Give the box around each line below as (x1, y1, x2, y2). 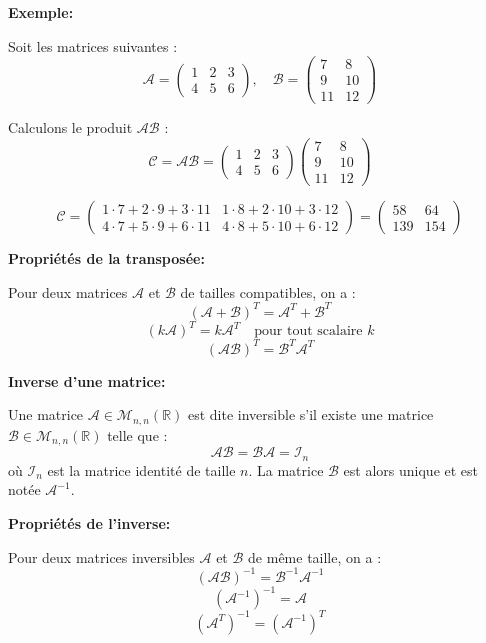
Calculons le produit (8, 117, 133, 138)
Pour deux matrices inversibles (8, 546, 195, 567)
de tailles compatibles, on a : (180, 281, 356, 302)
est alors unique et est (343, 459, 479, 480)
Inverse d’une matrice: (8, 370, 166, 391)
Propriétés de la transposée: (8, 248, 205, 269)
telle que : (107, 424, 168, 445)
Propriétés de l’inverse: (8, 512, 171, 533)
